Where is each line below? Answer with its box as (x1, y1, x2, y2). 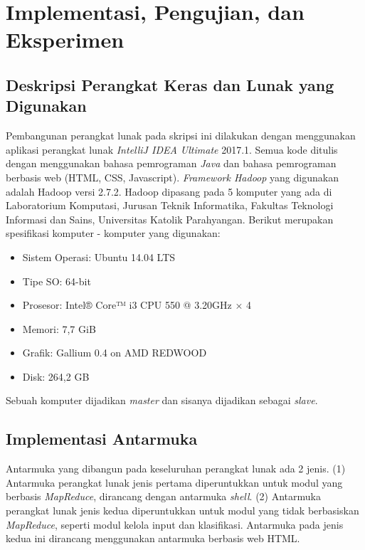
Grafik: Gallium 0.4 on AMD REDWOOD (22, 345, 207, 360)
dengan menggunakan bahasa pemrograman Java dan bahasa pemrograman (6, 156, 337, 171)
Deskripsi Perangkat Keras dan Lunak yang (6, 73, 334, 95)
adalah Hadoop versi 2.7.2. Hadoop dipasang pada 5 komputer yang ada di (6, 184, 332, 199)
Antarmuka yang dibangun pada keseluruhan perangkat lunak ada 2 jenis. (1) (6, 461, 346, 476)
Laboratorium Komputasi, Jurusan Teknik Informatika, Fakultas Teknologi (6, 198, 334, 213)
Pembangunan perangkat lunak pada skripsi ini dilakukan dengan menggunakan (6, 128, 356, 143)
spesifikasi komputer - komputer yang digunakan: (6, 226, 221, 240)
